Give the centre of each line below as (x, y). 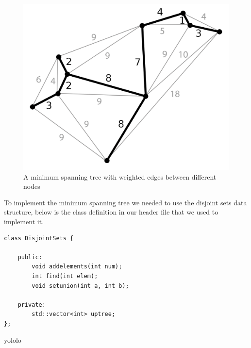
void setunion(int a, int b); (80, 286)
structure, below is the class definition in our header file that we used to (111, 212)
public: (30, 257)
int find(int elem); (65, 276)
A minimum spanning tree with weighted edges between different (120, 176)
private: (32, 305)
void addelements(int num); (77, 267)
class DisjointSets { (39, 238)
